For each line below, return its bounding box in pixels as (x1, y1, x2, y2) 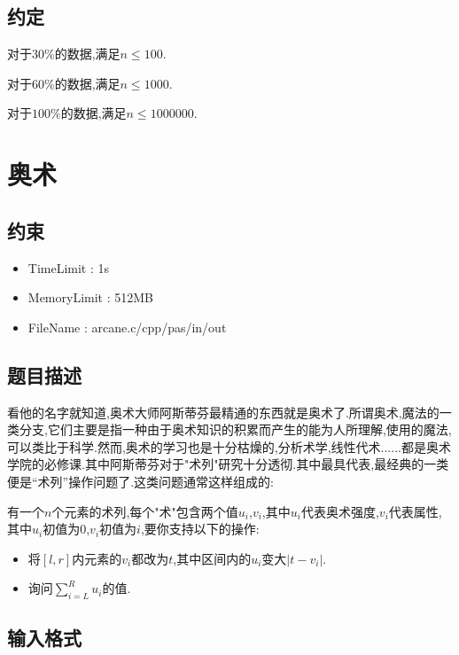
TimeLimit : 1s (27, 258, 110, 277)
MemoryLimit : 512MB (27, 288, 154, 307)
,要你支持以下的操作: (140, 519, 260, 538)
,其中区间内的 (173, 549, 252, 567)
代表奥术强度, (300, 502, 379, 520)
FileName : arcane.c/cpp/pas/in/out (27, 317, 227, 336)
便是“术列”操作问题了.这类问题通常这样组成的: (7, 472, 274, 490)
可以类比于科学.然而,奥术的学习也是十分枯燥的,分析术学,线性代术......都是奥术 (7, 437, 451, 456)
